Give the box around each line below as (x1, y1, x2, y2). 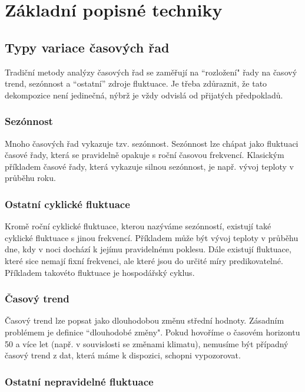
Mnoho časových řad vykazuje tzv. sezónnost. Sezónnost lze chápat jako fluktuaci (5, 137, 299, 149)
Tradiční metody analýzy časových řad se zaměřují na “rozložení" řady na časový (5, 65, 297, 78)
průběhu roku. (5, 172, 56, 184)
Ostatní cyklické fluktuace (5, 196, 130, 211)
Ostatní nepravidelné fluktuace (5, 374, 154, 388)
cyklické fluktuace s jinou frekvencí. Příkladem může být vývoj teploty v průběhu (5, 231, 299, 243)
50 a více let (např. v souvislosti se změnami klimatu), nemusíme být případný (5, 337, 289, 350)
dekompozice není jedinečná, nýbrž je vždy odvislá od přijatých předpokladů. (5, 88, 283, 101)
